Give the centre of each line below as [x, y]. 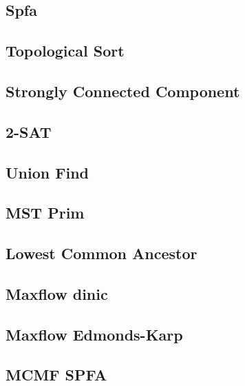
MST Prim [45, 213]
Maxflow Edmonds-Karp [94, 334]
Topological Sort [65, 51]
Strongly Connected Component [123, 91]
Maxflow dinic [57, 293]
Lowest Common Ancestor [102, 253]
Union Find [47, 172]
